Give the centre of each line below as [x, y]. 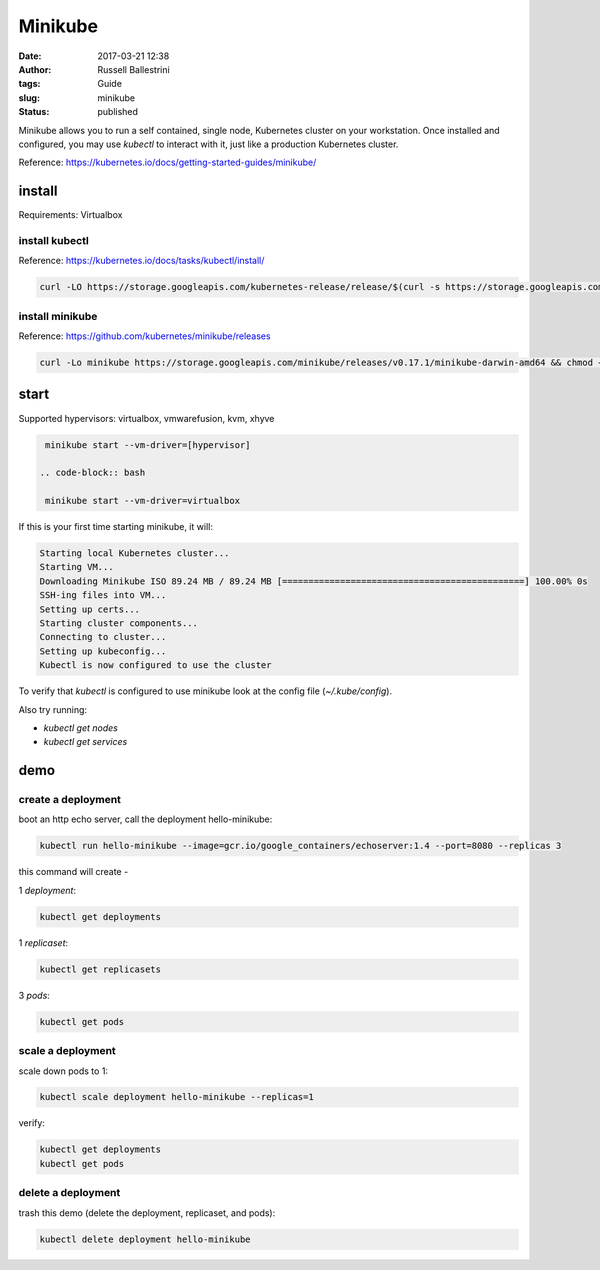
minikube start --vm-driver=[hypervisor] [148, 444]
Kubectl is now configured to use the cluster [155, 665]
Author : [35, 69]
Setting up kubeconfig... [103, 651]
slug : [29, 97]
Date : [30, 56]
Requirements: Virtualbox [70, 215]
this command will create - [73, 872]
